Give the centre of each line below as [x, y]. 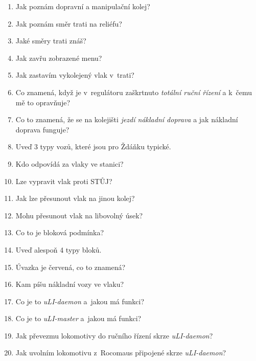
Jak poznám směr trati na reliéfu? [69, 23]
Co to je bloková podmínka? [60, 232]
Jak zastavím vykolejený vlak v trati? [75, 75]
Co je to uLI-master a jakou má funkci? [78, 318]
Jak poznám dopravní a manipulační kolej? [83, 6]
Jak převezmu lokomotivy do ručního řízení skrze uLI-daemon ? [114, 335]
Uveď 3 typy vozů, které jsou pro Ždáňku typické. [93, 146]
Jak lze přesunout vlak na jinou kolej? [75, 198]
